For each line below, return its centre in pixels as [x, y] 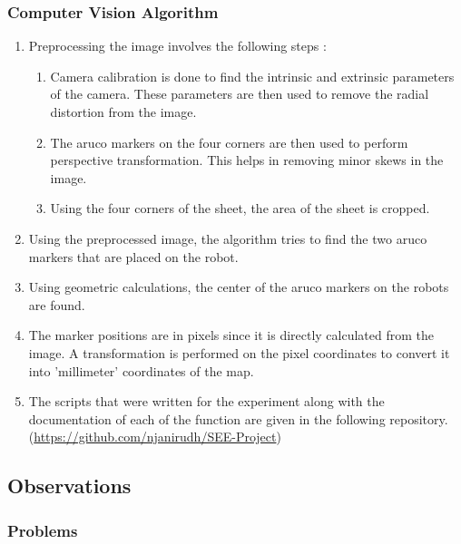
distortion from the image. [123, 112]
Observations [69, 486]
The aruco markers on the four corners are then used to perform [229, 142]
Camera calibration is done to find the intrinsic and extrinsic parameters [252, 76]
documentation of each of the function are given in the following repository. [238, 418]
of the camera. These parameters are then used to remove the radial [240, 94]
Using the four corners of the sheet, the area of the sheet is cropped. [240, 208]
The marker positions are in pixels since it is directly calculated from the [231, 335]
